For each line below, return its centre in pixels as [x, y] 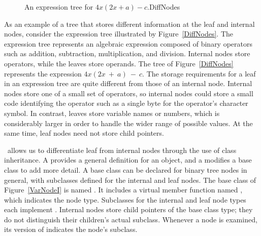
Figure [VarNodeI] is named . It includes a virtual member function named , [123, 190]
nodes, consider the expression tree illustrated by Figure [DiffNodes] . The [119, 34]
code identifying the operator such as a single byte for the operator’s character [126, 103]
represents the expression [43, 73]
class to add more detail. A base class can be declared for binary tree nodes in [126, 169]
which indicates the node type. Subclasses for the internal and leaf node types [125, 199]
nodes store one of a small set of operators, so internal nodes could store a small [129, 93]
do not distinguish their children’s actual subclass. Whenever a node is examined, [131, 219]
